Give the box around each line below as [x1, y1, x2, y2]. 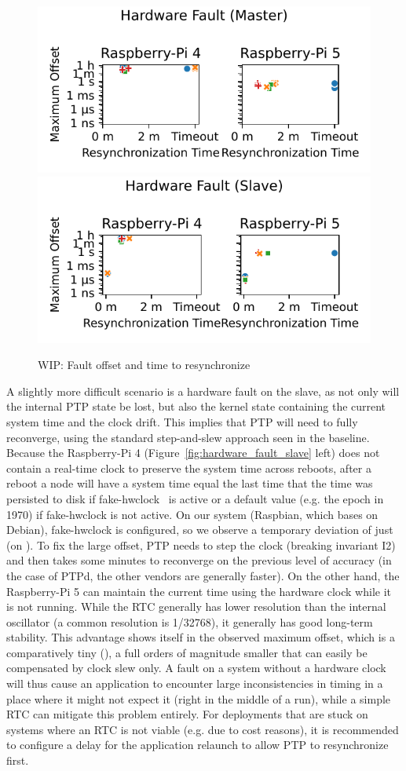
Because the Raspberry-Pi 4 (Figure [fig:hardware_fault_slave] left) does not [6, 444, 380, 461]
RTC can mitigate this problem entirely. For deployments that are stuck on [6, 706, 368, 722]
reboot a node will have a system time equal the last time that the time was [6, 475, 373, 491]
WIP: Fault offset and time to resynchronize [38, 356, 251, 373]
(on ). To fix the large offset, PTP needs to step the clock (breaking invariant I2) [6, 536, 396, 553]
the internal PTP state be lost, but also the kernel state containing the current [6, 398, 386, 415]
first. [6, 752, 29, 769]
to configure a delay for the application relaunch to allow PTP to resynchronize [6, 736, 389, 753]
